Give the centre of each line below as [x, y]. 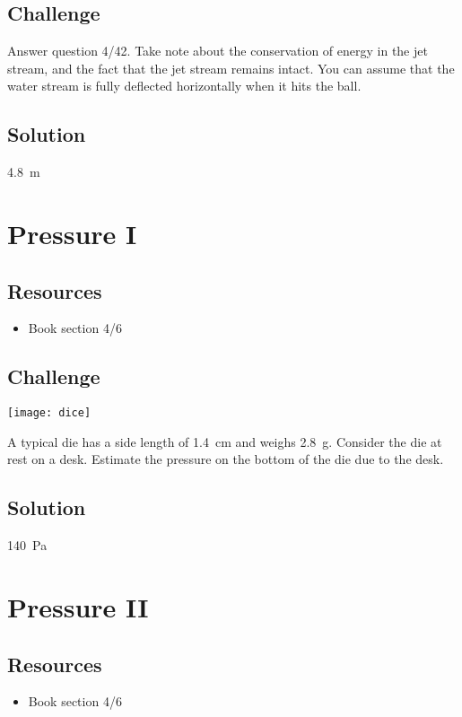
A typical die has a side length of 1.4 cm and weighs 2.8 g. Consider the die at [225, 441]
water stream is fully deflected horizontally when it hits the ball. [184, 86]
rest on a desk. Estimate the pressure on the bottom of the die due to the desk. [226, 459]
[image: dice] [49, 413]
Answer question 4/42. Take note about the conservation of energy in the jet [218, 51]
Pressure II [78, 606]
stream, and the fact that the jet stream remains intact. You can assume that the [231, 68]
